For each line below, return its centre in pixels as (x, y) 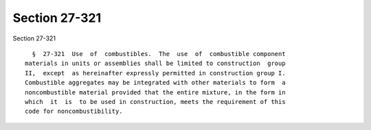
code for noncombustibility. (74, 112)
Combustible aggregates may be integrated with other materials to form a (155, 83)
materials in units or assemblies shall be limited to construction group (155, 64)
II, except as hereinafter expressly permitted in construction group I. (155, 73)
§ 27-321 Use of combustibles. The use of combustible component (159, 54)
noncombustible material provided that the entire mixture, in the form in (155, 92)
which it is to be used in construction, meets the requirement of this (155, 102)
